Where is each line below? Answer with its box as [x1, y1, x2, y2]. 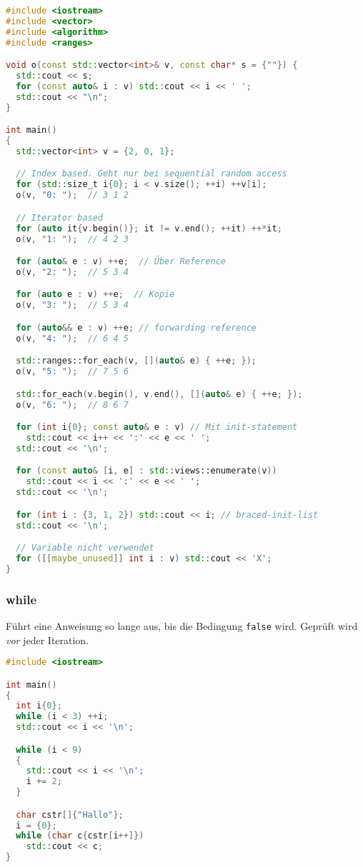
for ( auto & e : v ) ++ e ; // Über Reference [16, 256, 226, 267]
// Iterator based [16, 212, 104, 223]
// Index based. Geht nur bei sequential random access [16, 169, 287, 179]
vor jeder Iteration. [6, 632, 89, 647]
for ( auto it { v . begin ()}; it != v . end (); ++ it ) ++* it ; [16, 223, 282, 234]
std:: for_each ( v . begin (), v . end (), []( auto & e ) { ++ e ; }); [16, 389, 303, 399]
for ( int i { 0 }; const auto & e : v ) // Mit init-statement [16, 422, 298, 433]
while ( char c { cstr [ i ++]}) [16, 831, 144, 841]
